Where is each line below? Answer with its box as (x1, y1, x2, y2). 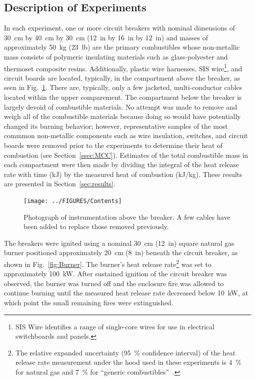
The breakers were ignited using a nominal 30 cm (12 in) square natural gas (4, 237, 234, 248)
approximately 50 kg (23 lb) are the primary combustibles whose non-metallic (4, 42, 240, 52)
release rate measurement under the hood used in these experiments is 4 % (15, 357, 242, 367)
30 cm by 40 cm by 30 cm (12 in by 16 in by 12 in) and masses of (4, 32, 208, 42)
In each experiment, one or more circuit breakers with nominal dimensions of (4, 23, 235, 33)
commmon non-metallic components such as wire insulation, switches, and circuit (4, 130, 248, 141)
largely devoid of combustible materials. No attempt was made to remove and (4, 101, 237, 112)
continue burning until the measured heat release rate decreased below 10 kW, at (4, 288, 249, 298)
